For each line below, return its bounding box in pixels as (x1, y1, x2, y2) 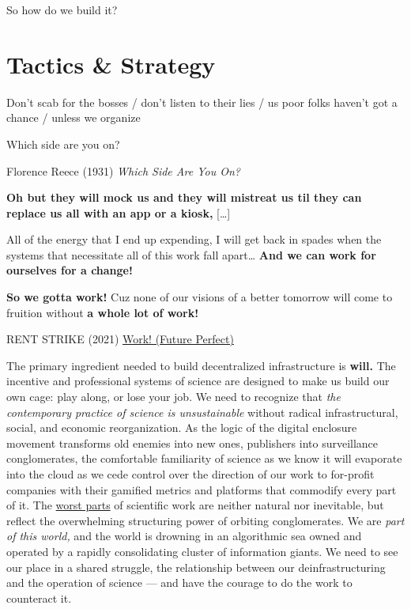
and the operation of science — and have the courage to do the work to (6, 574, 353, 591)
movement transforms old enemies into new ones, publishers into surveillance (6, 434, 379, 451)
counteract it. (6, 589, 72, 606)
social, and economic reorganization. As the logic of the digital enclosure (6, 419, 357, 436)
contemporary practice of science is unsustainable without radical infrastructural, (6, 403, 398, 420)
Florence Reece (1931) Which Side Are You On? (6, 162, 240, 179)
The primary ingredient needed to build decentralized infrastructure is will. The (6, 357, 396, 373)
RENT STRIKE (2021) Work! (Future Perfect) (6, 331, 234, 347)
